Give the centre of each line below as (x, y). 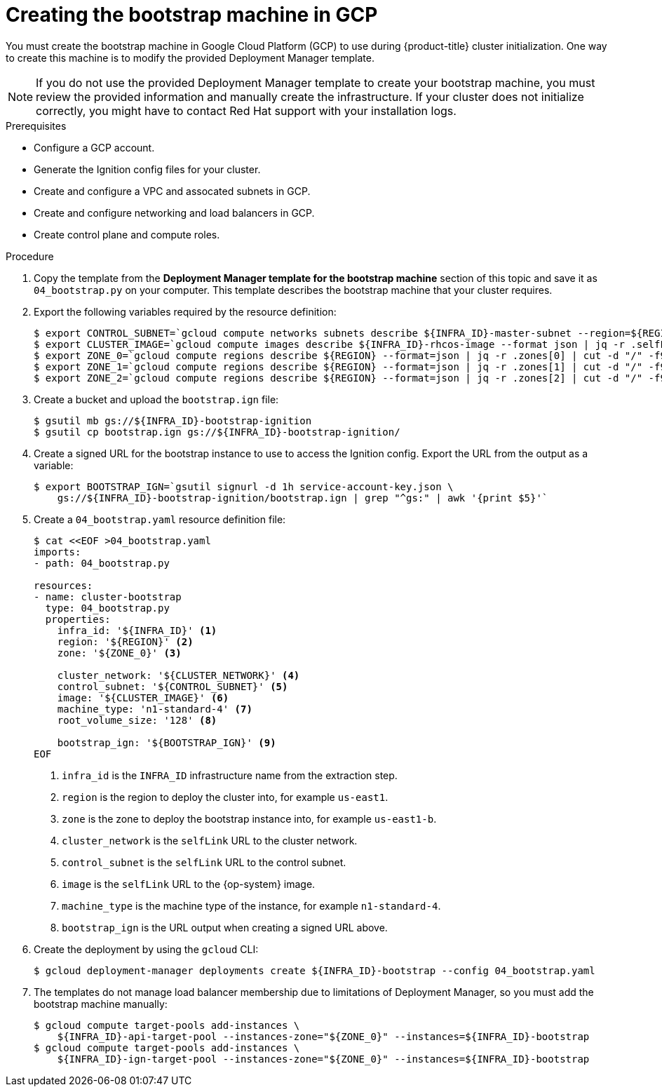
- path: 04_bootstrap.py (102, 563)
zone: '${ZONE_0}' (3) (119, 653)
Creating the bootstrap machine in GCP (192, 15)
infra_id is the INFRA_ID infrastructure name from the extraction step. (230, 775)
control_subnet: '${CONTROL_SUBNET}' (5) (173, 686)
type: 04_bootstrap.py (107, 608)
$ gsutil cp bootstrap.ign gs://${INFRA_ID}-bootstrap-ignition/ (217, 432)
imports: (58, 552)
